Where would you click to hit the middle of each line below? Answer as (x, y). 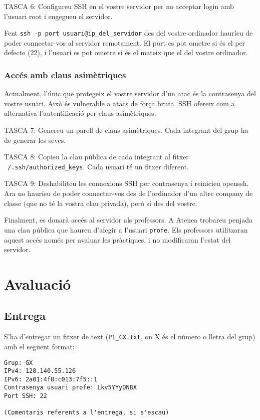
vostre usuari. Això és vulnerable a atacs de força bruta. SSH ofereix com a (119, 103)
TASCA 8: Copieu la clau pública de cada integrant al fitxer (96, 157)
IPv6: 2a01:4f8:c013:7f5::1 (51, 379)
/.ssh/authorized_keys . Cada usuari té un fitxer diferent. (98, 166)
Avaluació (38, 283)
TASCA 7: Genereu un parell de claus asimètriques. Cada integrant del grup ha (126, 130)
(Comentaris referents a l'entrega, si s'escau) (87, 413)
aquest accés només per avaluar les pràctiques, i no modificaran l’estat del (117, 239)
